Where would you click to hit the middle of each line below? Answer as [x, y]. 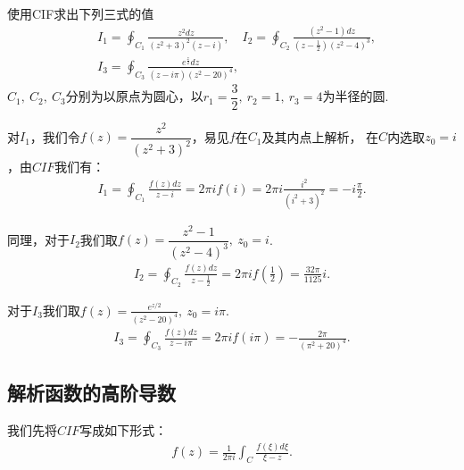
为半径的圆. [356, 96]
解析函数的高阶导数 [91, 393]
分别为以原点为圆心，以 [134, 96]
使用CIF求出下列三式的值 [81, 13]
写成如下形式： [124, 430]
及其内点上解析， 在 [320, 136]
